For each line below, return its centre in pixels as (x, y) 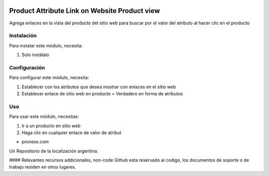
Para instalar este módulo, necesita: (46, 45)
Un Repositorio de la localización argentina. (54, 151)
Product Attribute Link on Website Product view (85, 11)
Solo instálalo (35, 55)
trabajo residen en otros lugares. (43, 167)
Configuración (27, 67)
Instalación (23, 36)
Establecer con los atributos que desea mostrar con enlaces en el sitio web (99, 87)
